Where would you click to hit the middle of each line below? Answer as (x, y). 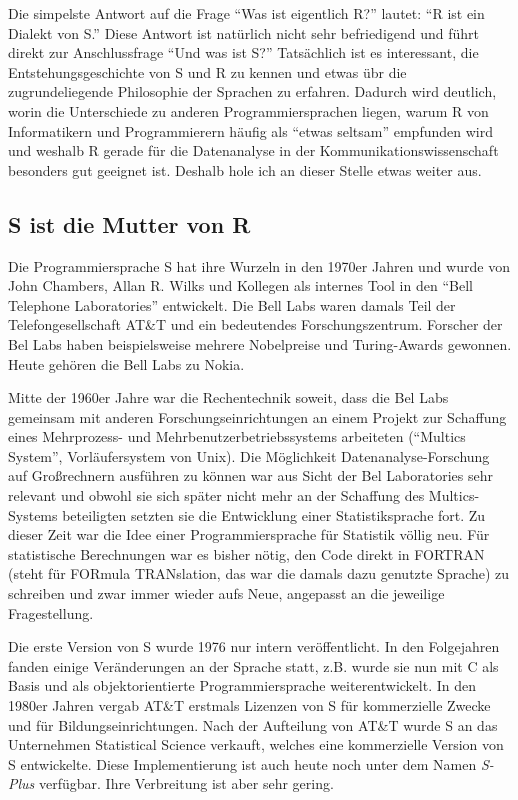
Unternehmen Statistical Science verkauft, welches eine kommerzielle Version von (256, 744)
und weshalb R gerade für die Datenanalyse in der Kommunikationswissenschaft (253, 150)
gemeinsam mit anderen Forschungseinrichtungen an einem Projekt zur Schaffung (257, 416)
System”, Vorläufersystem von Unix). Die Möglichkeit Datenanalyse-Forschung (249, 455)
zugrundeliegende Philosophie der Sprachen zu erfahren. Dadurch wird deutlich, (252, 91)
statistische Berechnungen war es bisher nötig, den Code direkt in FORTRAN (246, 553)
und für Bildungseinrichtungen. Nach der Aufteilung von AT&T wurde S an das (253, 724)
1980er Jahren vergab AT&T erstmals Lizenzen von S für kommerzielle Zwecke (249, 705)
